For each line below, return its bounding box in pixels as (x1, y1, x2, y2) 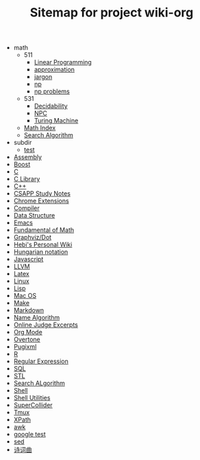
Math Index (23, 124, 56, 132)
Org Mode (13, 328, 42, 336)
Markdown (13, 306, 45, 314)
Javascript (13, 255, 44, 264)
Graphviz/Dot (13, 233, 52, 242)
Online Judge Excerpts (13, 321, 79, 329)
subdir (13, 139, 32, 147)
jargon (34, 73, 53, 81)
